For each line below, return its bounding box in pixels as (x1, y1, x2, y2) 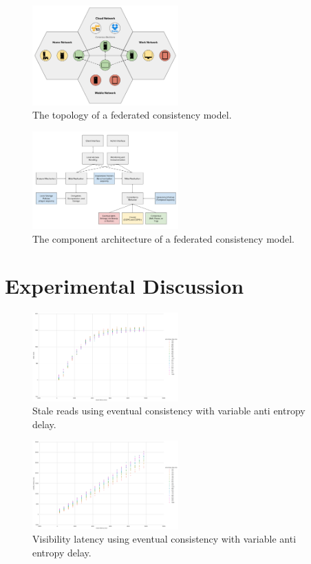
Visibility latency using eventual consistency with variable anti (32, 532, 297, 546)
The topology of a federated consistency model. (32, 108, 232, 122)
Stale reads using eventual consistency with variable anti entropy (32, 403, 305, 418)
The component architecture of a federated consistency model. (32, 231, 294, 245)
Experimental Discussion (5, 272, 244, 300)
